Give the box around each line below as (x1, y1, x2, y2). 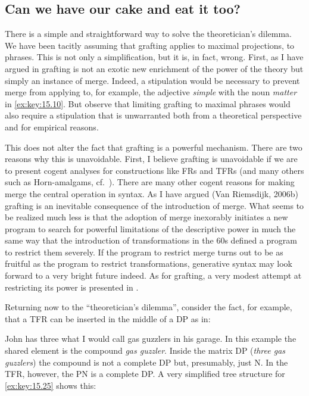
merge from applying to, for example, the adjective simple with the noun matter (5, 86, 297, 98)
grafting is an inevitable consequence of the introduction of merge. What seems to (5, 199, 304, 211)
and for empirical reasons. (5, 120, 99, 133)
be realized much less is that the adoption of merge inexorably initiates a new (5, 211, 288, 223)
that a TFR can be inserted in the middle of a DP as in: (5, 312, 211, 325)
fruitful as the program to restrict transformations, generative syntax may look (5, 257, 292, 270)
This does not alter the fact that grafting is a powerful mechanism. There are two (5, 141, 302, 153)
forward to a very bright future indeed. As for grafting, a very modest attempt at (5, 269, 302, 282)
